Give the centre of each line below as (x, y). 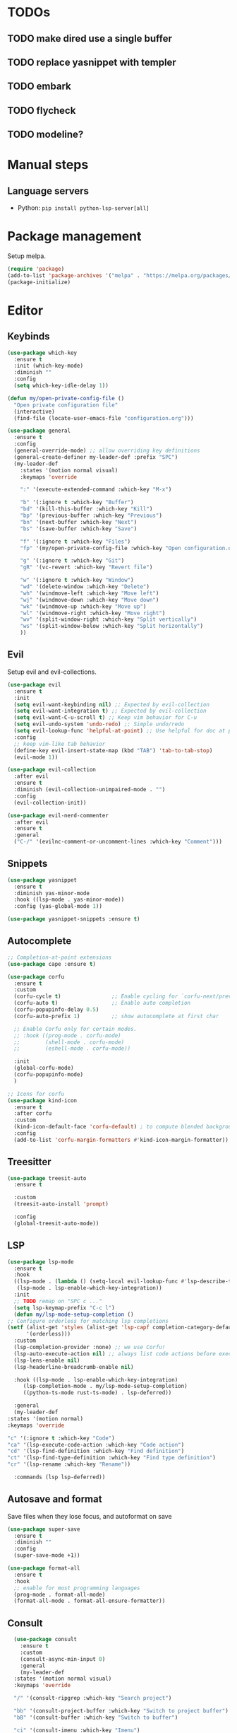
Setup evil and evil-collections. (52, 672)
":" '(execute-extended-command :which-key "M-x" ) (96, 490)
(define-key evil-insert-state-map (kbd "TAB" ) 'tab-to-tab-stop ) (113, 750)
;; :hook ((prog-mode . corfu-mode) (67, 1035)
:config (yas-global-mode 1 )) (58, 906)
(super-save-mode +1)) (47, 1556)
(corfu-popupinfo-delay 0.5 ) (56, 1010)
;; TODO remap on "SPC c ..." (58, 1301)
